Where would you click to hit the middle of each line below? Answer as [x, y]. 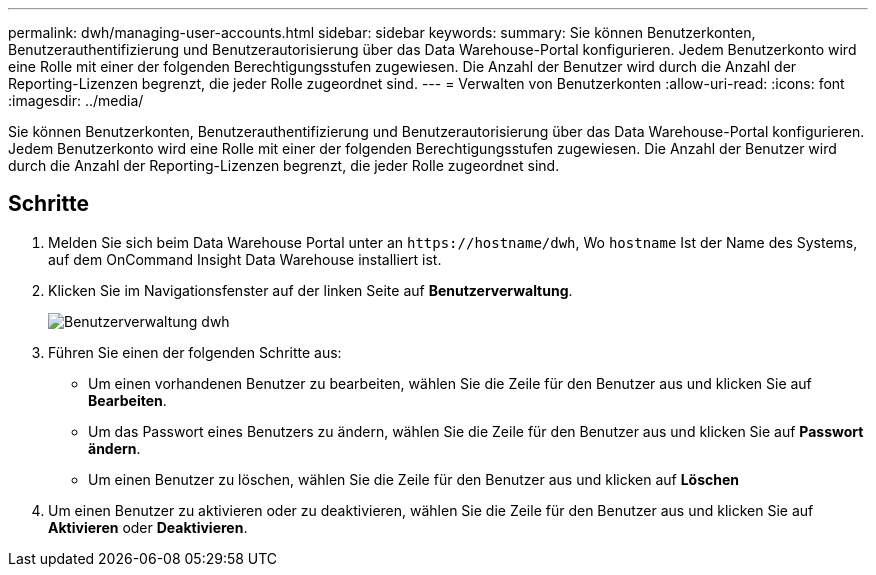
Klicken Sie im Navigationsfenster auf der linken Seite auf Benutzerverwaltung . [310, 290]
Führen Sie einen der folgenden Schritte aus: [195, 352]
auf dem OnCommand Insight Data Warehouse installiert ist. [245, 259]
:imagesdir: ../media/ [76, 100]
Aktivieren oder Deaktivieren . [148, 527]
